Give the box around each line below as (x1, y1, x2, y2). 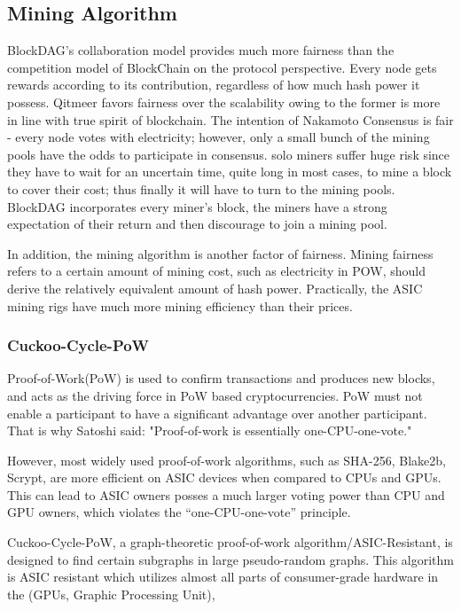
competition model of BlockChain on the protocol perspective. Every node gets (7, 58, 437, 76)
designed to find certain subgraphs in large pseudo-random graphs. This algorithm (7, 550, 454, 568)
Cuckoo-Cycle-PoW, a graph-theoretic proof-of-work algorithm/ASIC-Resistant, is (7, 533, 453, 551)
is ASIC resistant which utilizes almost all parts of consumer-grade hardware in (7, 567, 439, 586)
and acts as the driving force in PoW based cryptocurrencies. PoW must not (7, 386, 423, 404)
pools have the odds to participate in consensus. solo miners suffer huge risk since (7, 145, 450, 163)
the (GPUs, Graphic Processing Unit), (7, 584, 215, 603)
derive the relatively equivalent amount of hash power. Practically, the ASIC (7, 278, 423, 297)
